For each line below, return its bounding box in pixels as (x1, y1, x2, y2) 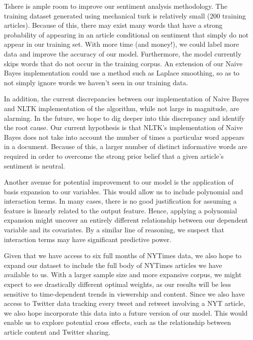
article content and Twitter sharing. (4, 327, 111, 337)
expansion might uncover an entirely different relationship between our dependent (4, 215, 248, 225)
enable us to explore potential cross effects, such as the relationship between (4, 317, 231, 327)
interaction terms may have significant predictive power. (4, 234, 172, 244)
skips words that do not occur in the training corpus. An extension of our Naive (4, 58, 243, 68)
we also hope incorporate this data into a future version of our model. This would (4, 307, 248, 318)
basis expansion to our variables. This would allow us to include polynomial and (4, 186, 243, 196)
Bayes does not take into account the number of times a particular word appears (4, 132, 245, 142)
